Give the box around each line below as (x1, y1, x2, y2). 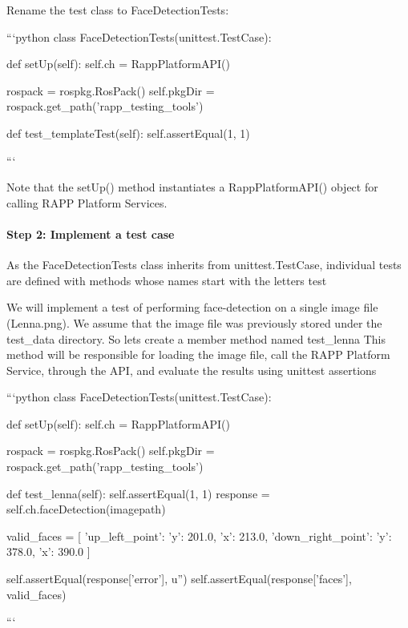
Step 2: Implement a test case (6, 225, 175, 242)
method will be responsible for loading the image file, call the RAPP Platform (6, 346, 390, 363)
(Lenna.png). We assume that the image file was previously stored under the (6, 314, 382, 331)
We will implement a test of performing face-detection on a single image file (6, 299, 378, 316)
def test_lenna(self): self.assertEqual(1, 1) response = (6, 485, 270, 501)
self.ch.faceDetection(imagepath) (6, 501, 166, 517)
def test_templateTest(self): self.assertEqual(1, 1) (6, 124, 250, 141)
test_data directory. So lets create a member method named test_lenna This (6, 330, 386, 347)
